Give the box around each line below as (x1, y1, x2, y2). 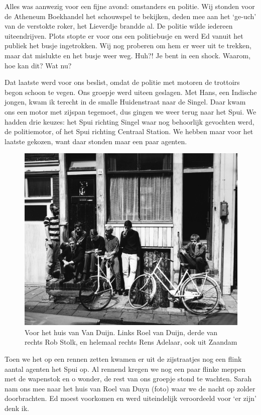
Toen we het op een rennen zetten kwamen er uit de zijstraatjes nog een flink (5, 354, 242, 364)
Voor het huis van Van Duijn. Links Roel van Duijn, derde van (25, 327, 218, 337)
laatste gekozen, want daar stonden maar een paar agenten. (5, 136, 187, 146)
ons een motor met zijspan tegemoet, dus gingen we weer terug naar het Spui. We (5, 106, 256, 117)
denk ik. (5, 402, 30, 413)
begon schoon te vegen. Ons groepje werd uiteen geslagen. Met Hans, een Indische (5, 86, 257, 97)
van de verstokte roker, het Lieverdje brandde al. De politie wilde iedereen (5, 21, 233, 31)
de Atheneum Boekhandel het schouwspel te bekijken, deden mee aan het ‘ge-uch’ (5, 11, 256, 21)
